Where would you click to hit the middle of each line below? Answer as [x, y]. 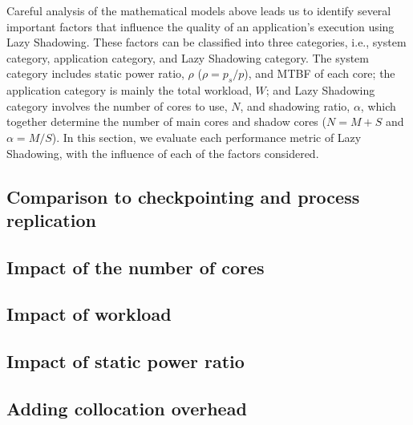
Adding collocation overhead [127, 409]
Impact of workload [89, 314]
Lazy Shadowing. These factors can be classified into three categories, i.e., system [206, 42]
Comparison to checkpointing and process [183, 196]
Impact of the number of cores [136, 267]
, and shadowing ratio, [295, 105]
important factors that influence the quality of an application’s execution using [200, 26]
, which [378, 105]
